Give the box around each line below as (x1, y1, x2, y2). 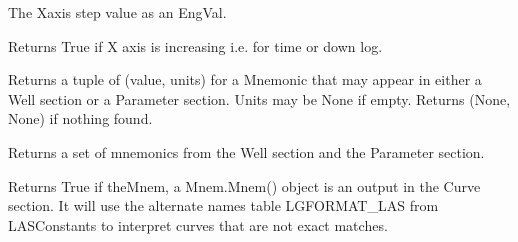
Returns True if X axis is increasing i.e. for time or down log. (8, 35, 383, 56)
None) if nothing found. (8, 108, 153, 129)
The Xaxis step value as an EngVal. (8, 2, 227, 22)
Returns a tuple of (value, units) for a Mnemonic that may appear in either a (8, 69, 482, 90)
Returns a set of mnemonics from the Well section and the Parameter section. (8, 141, 485, 162)
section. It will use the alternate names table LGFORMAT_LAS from (8, 195, 439, 216)
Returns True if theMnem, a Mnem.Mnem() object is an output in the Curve (8, 175, 481, 196)
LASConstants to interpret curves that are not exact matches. (8, 214, 388, 235)
